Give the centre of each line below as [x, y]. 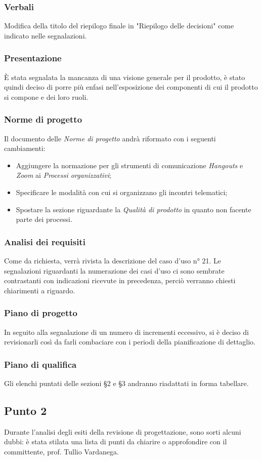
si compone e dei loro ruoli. [46, 97]
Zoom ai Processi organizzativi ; [64, 175]
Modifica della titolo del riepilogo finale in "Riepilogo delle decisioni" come [119, 26]
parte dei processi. [44, 219]
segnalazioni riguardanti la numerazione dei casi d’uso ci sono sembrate [114, 270]
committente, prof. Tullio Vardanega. [61, 451]
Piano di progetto [41, 313]
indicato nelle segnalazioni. [46, 35]
